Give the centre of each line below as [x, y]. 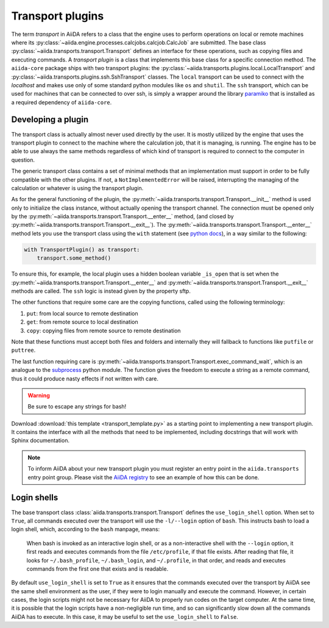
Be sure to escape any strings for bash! [77, 407]
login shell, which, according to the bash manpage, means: [86, 529]
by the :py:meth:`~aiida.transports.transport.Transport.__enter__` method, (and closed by [122, 216]
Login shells [35, 498]
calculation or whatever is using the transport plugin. [77, 188]
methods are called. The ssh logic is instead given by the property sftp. [101, 291]
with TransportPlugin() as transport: [82, 249]
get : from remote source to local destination [82, 322]
